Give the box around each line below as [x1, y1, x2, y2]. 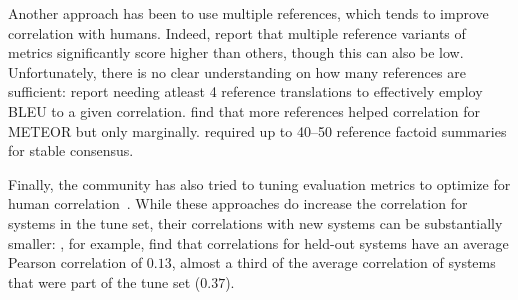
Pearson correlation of [8, 252, 143, 273]
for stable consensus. [8, 140, 134, 161]
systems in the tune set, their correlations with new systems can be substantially [8, 212, 503, 233]
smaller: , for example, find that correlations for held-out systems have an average [8, 232, 509, 253]
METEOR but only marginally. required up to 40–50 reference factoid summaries [8, 120, 507, 141]
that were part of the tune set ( [8, 271, 201, 292]
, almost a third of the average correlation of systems [171, 252, 496, 273]
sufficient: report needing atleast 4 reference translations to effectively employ [8, 81, 483, 102]
